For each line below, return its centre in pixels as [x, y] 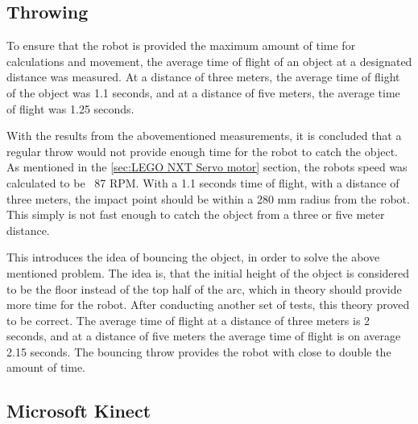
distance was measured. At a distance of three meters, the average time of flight [203, 77]
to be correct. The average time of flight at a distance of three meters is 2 [188, 320]
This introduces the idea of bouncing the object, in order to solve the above [193, 257]
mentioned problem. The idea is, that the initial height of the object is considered [208, 272]
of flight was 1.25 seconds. [70, 108]
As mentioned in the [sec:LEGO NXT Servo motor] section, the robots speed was [207, 167]
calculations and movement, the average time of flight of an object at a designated [209, 61]
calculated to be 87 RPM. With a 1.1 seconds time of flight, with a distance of [203, 182]
